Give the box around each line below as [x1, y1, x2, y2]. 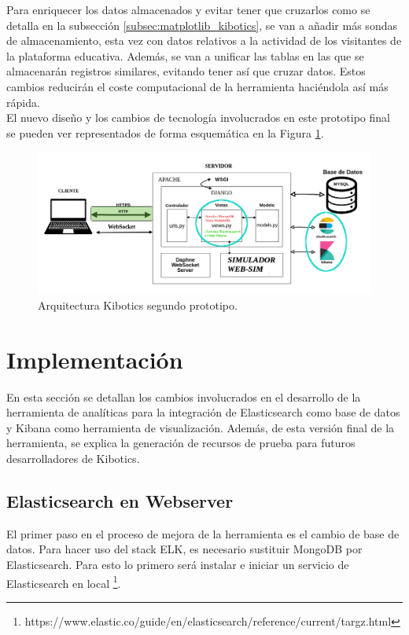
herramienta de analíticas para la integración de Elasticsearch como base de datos [6, 404, 400, 420]
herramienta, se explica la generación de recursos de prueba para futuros [6, 435, 356, 451]
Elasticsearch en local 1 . [6, 572, 121, 591]
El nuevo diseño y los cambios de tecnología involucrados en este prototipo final [6, 109, 390, 126]
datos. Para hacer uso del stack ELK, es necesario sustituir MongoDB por [6, 541, 363, 557]
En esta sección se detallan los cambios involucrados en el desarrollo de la [6, 388, 361, 405]
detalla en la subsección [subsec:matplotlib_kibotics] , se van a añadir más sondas [6, 17, 397, 33]
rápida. [6, 94, 40, 110]
